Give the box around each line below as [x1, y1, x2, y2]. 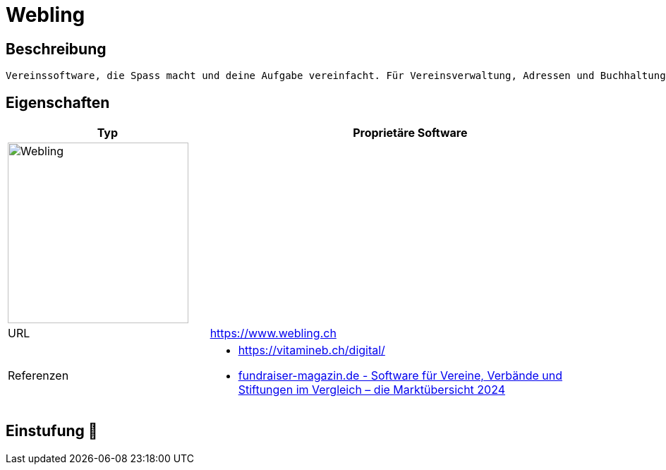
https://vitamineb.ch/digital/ [238, 343, 385, 358]
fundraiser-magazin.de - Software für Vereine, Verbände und [238, 368, 562, 383]
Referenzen [8, 368, 69, 383]
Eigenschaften [6, 93, 110, 112]
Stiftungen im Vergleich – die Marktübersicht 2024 [238, 382, 506, 397]
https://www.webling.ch [210, 326, 337, 341]
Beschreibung [6, 40, 107, 58]
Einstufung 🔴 [6, 422, 98, 440]
